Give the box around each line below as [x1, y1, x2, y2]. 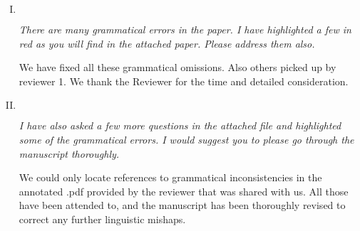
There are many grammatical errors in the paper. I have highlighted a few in [19, 22, 351, 36]
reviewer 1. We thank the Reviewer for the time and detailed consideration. [19, 73, 349, 88]
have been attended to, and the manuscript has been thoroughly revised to [19, 198, 346, 213]
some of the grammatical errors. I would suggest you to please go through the [19, 131, 354, 146]
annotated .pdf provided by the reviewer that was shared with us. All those [19, 183, 349, 198]
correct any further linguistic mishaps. [19, 211, 186, 226]
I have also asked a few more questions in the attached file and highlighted [19, 118, 341, 133]
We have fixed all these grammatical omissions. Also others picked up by [19, 60, 336, 75]
